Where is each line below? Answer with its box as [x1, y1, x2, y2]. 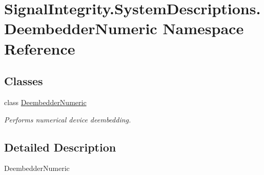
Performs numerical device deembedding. [4, 114, 131, 124]
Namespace [163, 18, 244, 39]
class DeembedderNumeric [4, 96, 87, 107]
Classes [4, 73, 43, 89]
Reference [4, 38, 75, 59]
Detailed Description [4, 139, 116, 155]
